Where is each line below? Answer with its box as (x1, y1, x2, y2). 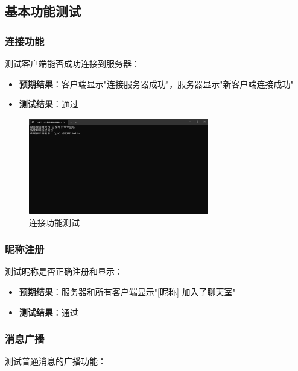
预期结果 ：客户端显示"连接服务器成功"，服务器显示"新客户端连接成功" (19, 77, 294, 90)
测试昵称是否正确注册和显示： (5, 265, 123, 278)
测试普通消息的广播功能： (5, 355, 106, 367)
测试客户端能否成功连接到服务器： (5, 57, 140, 69)
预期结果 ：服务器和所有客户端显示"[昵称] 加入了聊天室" (19, 285, 236, 298)
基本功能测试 (5, 2, 81, 20)
